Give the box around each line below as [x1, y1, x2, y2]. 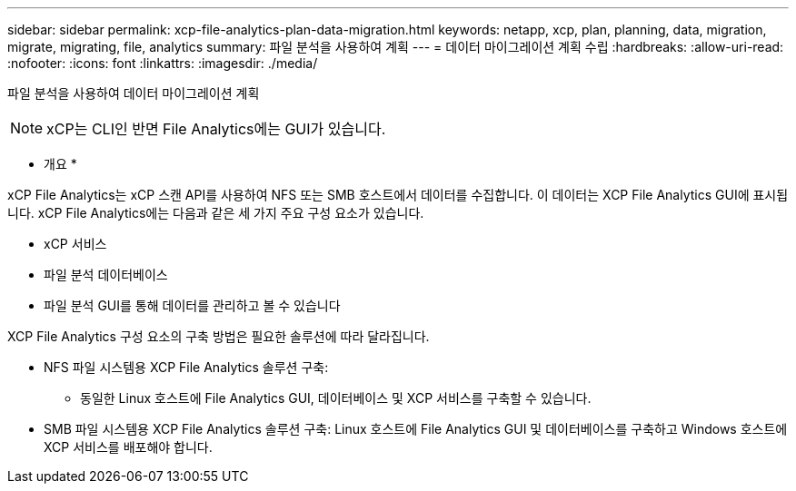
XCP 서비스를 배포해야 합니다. [44, 439, 213, 455]
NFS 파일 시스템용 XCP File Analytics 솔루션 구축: [44, 359, 329, 375]
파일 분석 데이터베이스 [44, 267, 168, 282]
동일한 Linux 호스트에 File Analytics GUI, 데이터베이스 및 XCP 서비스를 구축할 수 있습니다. [80, 390, 592, 406]
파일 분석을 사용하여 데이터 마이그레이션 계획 [7, 85, 260, 101]
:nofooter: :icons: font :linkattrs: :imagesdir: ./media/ [7, 55, 318, 71]
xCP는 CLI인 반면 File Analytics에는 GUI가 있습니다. [46, 120, 386, 138]
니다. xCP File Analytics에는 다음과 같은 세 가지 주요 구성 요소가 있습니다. [7, 205, 424, 221]
